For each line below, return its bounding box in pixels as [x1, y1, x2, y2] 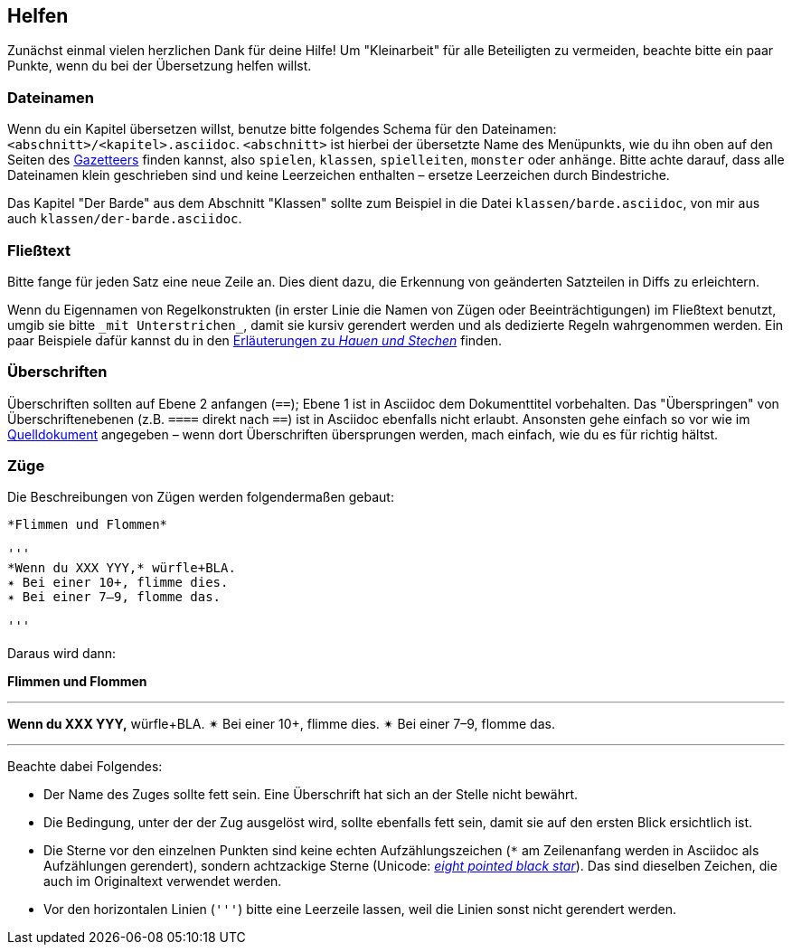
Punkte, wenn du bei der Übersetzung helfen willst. [7, 58, 312, 74]
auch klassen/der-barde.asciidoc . [7, 211, 242, 227]
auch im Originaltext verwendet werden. [43, 873, 282, 890]
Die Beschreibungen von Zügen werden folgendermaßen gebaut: [7, 489, 394, 505]
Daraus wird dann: [7, 646, 117, 662]
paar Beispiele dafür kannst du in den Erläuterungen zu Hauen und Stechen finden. [7, 332, 503, 348]
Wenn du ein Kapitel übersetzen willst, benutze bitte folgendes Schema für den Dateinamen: [7, 121, 557, 137]
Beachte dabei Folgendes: [7, 759, 163, 775]
